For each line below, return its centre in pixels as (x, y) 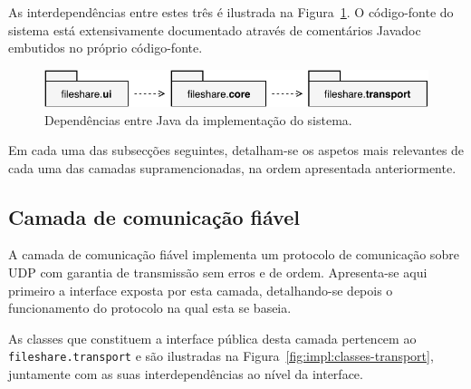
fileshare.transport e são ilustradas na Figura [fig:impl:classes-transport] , (221, 356)
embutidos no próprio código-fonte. (106, 48)
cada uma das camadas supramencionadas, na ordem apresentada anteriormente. (232, 167)
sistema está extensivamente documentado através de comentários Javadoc (215, 29)
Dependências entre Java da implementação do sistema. (198, 119)
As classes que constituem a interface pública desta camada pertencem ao (212, 338)
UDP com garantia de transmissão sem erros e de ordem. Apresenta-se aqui (218, 272)
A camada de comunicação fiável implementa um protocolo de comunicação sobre (234, 254)
